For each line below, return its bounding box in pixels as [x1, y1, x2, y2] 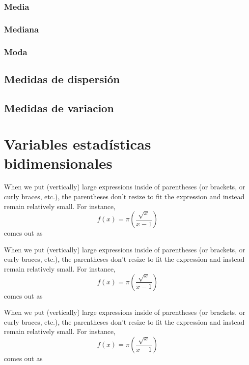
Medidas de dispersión [4, 71, 120, 86]
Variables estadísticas [4, 134, 151, 154]
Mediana [4, 23, 39, 35]
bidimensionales [4, 153, 112, 173]
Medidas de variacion [4, 100, 114, 115]
